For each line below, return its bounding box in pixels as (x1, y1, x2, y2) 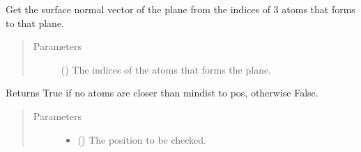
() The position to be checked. (77, 132, 206, 146)
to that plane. (6, 15, 65, 30)
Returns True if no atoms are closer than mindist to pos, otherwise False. (6, 85, 318, 100)
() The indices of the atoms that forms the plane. (61, 62, 272, 76)
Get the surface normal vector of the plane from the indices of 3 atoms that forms (6, 2, 355, 16)
